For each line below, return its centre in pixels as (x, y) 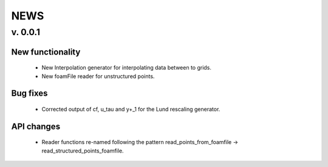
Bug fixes (29, 93)
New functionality (46, 52)
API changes (36, 126)
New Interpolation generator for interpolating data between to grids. (127, 68)
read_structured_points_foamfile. (83, 151)
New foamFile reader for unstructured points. (98, 76)
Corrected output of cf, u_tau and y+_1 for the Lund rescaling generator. (131, 110)
